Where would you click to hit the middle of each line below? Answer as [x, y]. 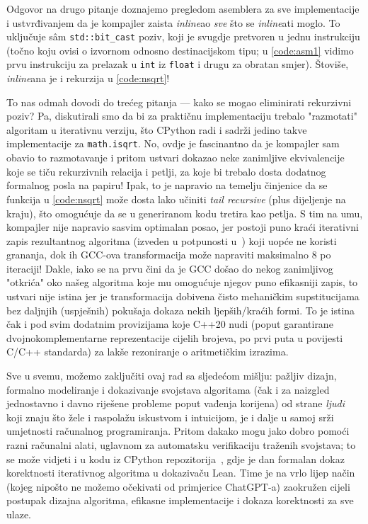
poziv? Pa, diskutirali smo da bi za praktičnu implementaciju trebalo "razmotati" [182, 116]
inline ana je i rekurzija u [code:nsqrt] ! [88, 78]
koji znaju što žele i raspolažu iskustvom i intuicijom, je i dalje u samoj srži [170, 417]
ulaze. [19, 514]
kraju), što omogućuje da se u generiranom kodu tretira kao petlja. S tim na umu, [185, 213]
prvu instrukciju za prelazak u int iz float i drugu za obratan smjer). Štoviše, [178, 64]
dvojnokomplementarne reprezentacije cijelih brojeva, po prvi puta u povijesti [175, 337]
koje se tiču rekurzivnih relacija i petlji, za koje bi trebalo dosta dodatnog [166, 171]
